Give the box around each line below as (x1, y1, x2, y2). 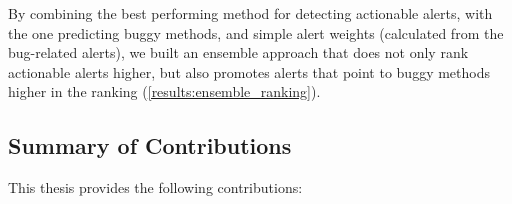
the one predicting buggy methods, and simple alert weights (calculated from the (8, 22, 504, 43)
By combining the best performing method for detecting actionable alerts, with (8, 3, 493, 23)
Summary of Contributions (8, 130, 292, 161)
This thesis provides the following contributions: (8, 177, 303, 198)
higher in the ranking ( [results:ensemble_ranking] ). (8, 81, 321, 102)
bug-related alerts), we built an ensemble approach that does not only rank (8, 42, 469, 63)
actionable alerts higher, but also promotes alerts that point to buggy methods (8, 61, 491, 82)
